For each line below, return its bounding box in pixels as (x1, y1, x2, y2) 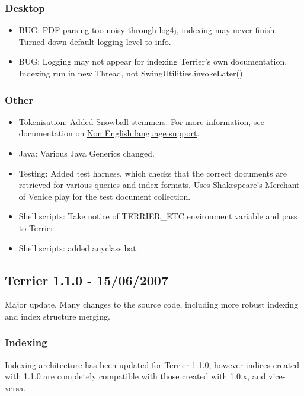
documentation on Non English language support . (18, 127, 200, 139)
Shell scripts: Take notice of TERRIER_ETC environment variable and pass (18, 210, 297, 222)
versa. (5, 381, 26, 394)
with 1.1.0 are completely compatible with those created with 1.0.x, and (5, 370, 266, 382)
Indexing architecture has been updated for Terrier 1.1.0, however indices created (5, 358, 300, 371)
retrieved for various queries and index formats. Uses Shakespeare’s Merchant (18, 178, 300, 191)
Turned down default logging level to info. (18, 35, 171, 47)
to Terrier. (18, 221, 56, 234)
